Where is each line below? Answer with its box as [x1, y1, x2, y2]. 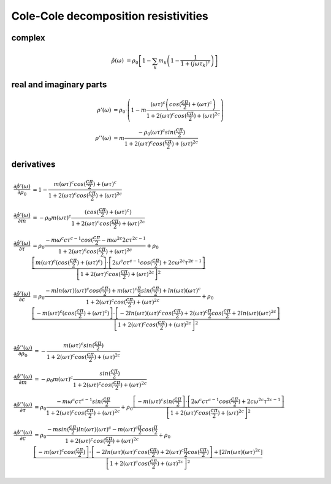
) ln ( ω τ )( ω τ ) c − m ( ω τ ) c [76, 424, 139, 432]
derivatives [11, 159, 56, 169]
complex [11, 33, 45, 43]
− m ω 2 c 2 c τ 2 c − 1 [101, 235, 146, 244]
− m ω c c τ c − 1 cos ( [45, 235, 94, 244]
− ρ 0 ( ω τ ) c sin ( [138, 128, 177, 137]
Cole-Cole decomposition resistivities [11, 9, 208, 23]
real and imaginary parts [11, 79, 107, 90]
